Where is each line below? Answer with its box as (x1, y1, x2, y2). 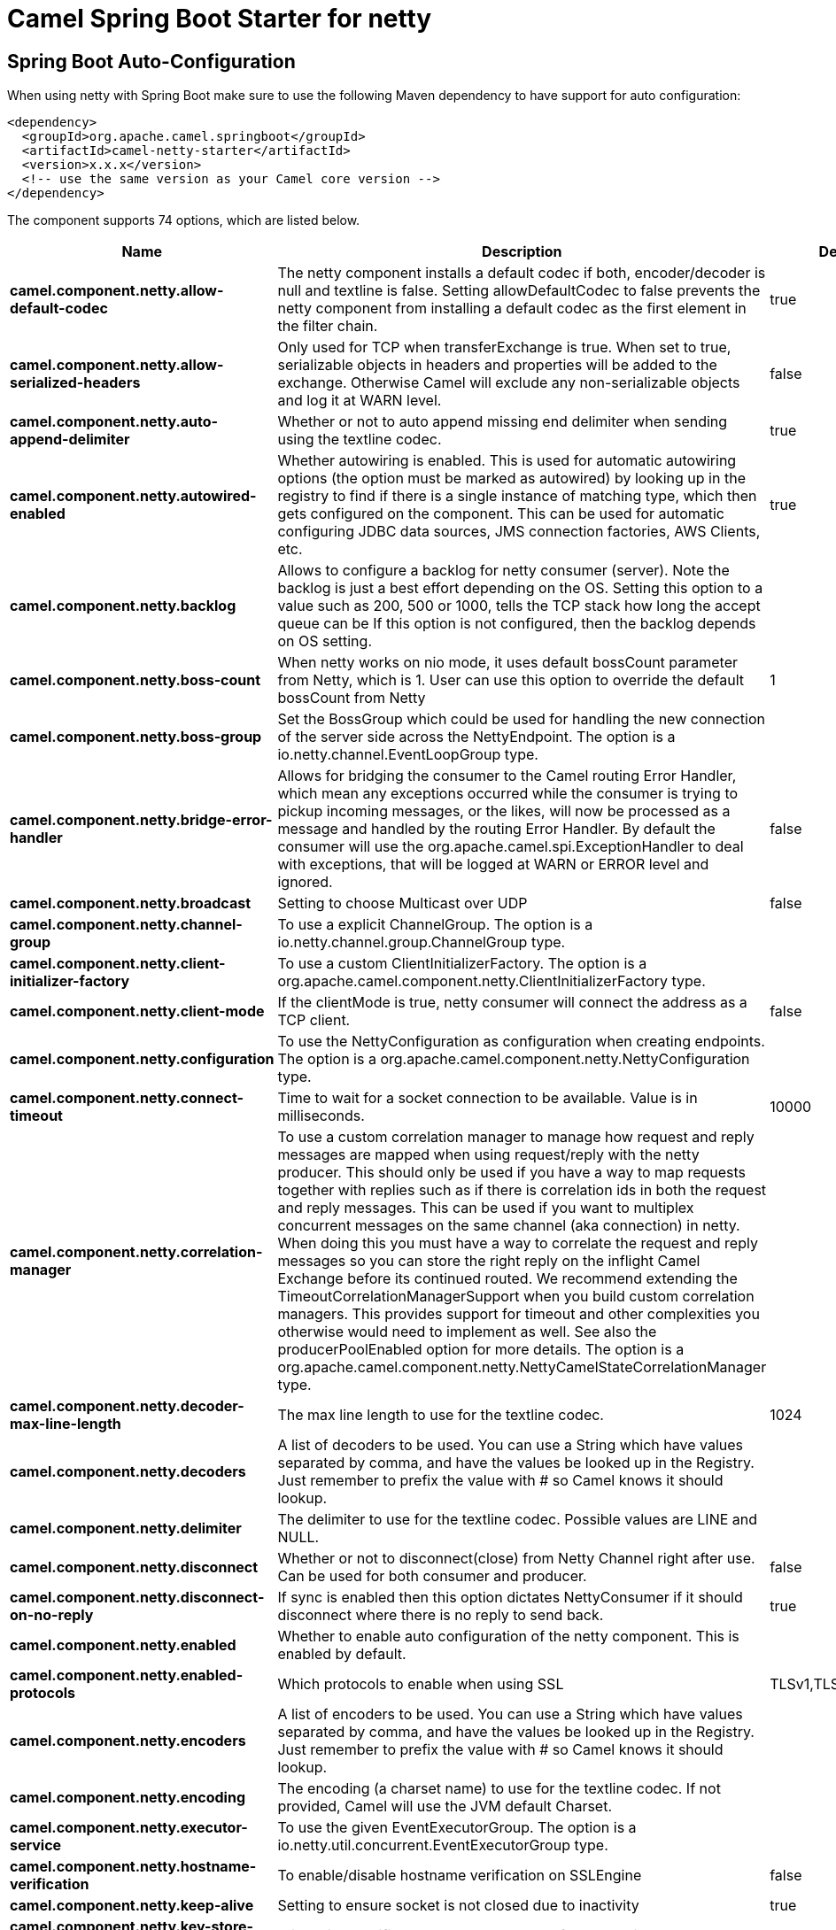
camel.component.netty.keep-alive (10, 1896, 254, 1915)
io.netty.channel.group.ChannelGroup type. (277, 933, 566, 952)
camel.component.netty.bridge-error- (10, 811, 273, 830)
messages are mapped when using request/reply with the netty (277, 1146, 700, 1164)
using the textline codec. (277, 430, 442, 449)
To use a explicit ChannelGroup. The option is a (277, 915, 593, 934)
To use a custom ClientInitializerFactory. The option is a (277, 954, 647, 973)
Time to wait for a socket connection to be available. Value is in (277, 1089, 698, 1108)
